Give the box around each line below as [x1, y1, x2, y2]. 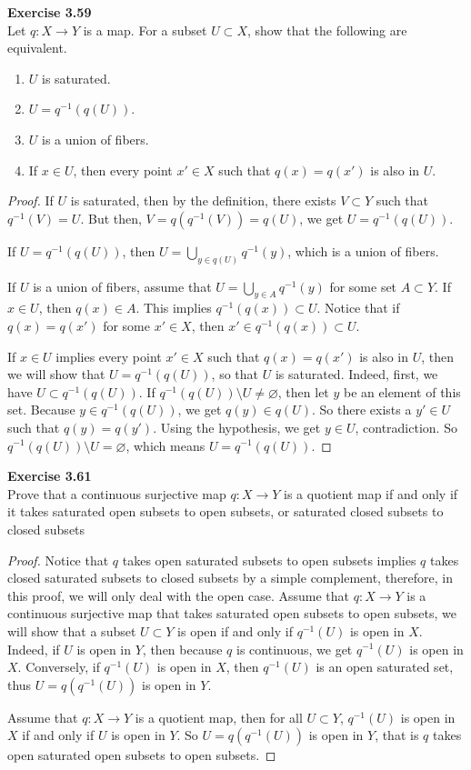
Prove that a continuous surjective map [7, 484, 226, 503]
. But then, [80, 208, 142, 227]
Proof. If [7, 191, 54, 210]
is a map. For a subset [83, 20, 207, 39]
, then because [142, 639, 223, 658]
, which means [125, 435, 205, 455]
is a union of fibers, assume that [33, 276, 212, 295]
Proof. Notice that [7, 550, 109, 569]
